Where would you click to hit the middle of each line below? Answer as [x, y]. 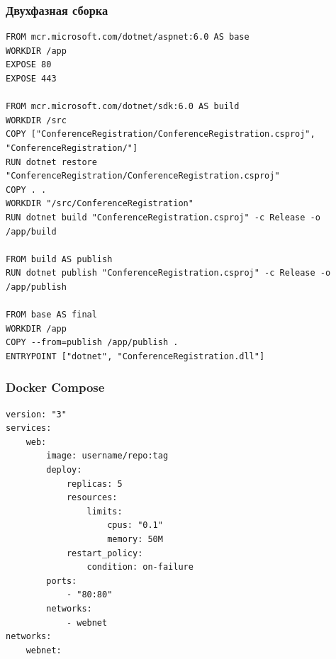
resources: [92, 498]
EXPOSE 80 [29, 65]
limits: [105, 511]
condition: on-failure [140, 567]
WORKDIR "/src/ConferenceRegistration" [100, 204]
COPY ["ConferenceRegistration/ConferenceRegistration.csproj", [161, 134]
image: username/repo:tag [107, 456]
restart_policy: [105, 553]
